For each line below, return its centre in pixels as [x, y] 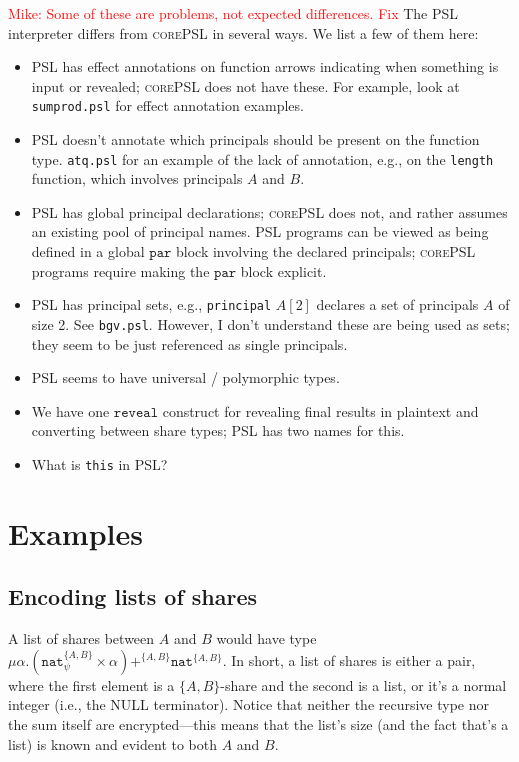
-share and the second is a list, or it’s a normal [363, 684]
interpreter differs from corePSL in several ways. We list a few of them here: [243, 32]
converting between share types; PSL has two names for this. [218, 430]
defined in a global [88, 251]
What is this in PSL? [99, 463]
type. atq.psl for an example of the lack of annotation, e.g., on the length [262, 158]
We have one [70, 410]
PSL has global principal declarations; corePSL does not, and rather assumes [269, 211]
